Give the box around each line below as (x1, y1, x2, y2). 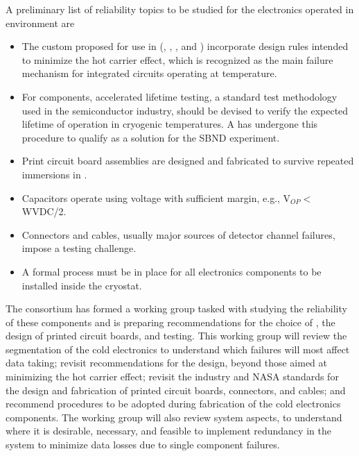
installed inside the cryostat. (21, 278, 142, 292)
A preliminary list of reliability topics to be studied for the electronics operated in (6, 2, 354, 16)
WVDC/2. (21, 204, 67, 219)
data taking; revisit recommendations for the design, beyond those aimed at (6, 355, 327, 370)
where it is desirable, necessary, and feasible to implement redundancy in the (6, 423, 331, 438)
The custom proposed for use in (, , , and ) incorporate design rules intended (21, 39, 349, 53)
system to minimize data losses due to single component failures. (6, 437, 280, 452)
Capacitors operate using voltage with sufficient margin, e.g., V (21, 190, 291, 205)
